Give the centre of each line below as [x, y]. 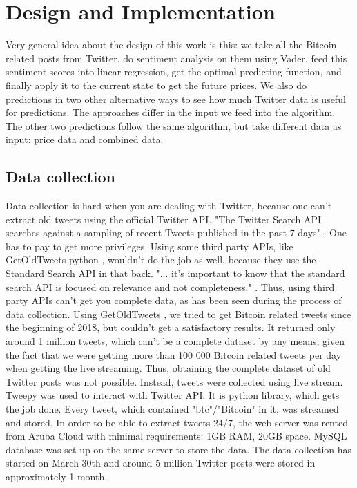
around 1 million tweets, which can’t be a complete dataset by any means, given [175, 341]
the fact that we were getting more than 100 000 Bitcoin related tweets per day [174, 354]
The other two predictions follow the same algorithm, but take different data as [174, 125]
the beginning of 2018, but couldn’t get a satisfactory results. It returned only [171, 327]
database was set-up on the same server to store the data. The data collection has [179, 449]
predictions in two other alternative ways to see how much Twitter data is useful [176, 98]
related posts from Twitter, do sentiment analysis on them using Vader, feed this [176, 58]
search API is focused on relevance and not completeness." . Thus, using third [170, 287]
